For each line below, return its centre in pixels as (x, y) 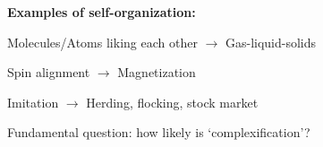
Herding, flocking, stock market (172, 102)
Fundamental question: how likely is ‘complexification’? (159, 132)
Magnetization (157, 72)
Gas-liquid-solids (271, 42)
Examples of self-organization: (102, 12)
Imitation (33, 102)
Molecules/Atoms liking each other (102, 42)
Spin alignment (49, 72)
